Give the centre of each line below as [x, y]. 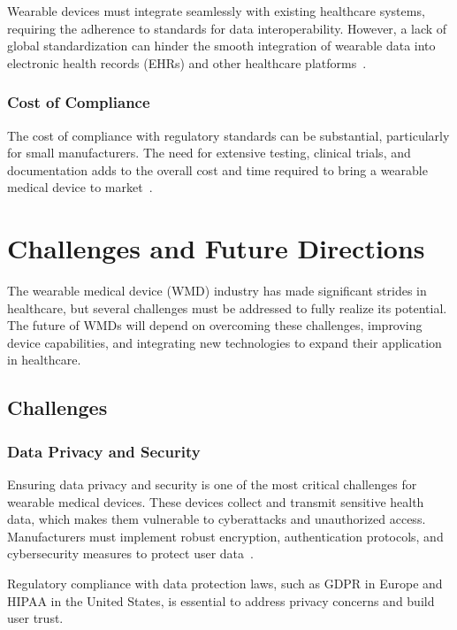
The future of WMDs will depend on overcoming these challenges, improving [215, 325]
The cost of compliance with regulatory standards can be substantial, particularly [228, 135]
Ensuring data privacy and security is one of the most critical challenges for [212, 484]
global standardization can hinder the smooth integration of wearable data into [221, 46]
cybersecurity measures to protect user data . [130, 553]
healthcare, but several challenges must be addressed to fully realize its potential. [227, 307]
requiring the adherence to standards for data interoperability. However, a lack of [227, 28]
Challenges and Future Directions [216, 248]
